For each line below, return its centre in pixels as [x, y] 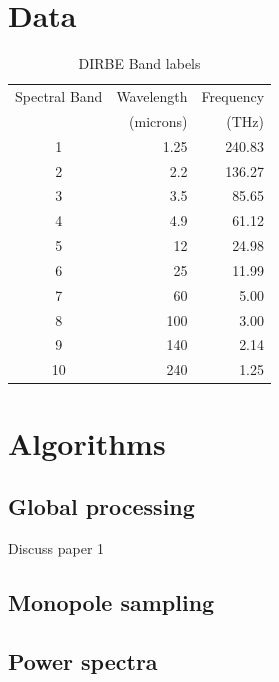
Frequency [233, 95]
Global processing [101, 506]
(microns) [158, 120]
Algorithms [87, 442]
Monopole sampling [111, 601]
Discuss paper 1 [56, 547]
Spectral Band [59, 95]
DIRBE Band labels [139, 63]
